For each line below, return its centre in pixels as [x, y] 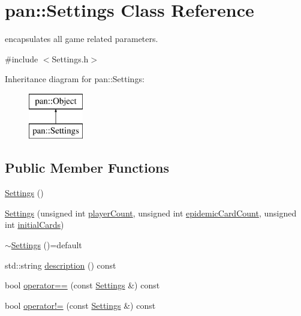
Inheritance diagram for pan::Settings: [75, 79]
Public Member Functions [87, 168]
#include [22, 58]
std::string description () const [61, 265]
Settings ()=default [46, 245]
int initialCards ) [34, 225]
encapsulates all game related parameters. [82, 39]
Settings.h [70, 58]
